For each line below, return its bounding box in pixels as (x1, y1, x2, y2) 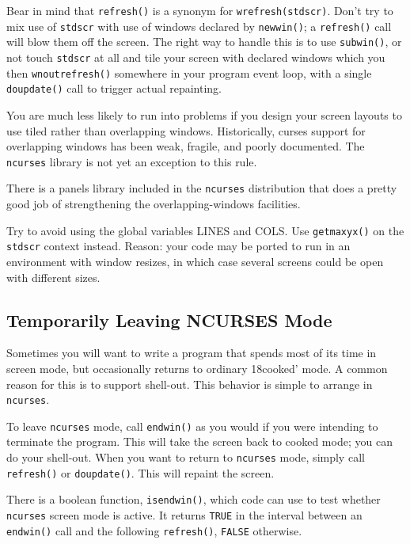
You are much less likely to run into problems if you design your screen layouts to (6, 106, 402, 123)
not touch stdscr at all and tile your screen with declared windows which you (6, 48, 385, 65)
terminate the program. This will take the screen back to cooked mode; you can (6, 433, 393, 450)
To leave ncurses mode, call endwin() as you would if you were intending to (6, 417, 378, 434)
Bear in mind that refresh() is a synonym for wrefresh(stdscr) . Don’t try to (6, 2, 393, 18)
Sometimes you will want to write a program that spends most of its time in (6, 344, 377, 361)
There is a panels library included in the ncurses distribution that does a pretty (6, 180, 397, 196)
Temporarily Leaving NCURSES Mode (6, 307, 332, 332)
